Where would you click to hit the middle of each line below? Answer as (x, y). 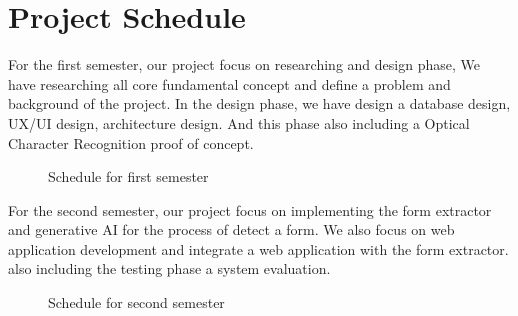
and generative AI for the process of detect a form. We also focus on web (231, 229)
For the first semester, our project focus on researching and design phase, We (244, 64)
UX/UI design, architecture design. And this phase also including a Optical (239, 122)
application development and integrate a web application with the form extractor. (258, 248)
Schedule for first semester (128, 176)
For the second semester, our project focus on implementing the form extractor (250, 209)
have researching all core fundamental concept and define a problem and (229, 83)
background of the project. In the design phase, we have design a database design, (259, 103)
